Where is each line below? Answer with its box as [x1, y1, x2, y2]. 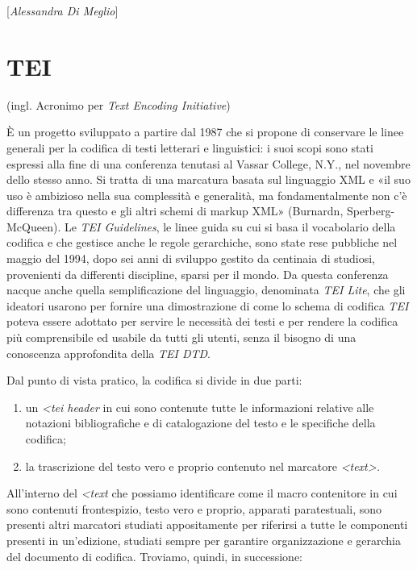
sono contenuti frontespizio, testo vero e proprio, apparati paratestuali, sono [6, 500, 382, 517]
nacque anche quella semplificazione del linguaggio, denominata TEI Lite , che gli [6, 281, 406, 298]
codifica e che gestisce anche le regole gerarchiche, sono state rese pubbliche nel [6, 234, 398, 251]
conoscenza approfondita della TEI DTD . [6, 344, 211, 361]
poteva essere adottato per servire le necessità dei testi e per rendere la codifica [6, 313, 398, 330]
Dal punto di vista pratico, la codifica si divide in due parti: [6, 372, 302, 389]
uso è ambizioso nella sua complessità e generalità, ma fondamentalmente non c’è [6, 186, 407, 203]
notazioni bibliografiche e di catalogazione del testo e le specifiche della [25, 414, 376, 431]
